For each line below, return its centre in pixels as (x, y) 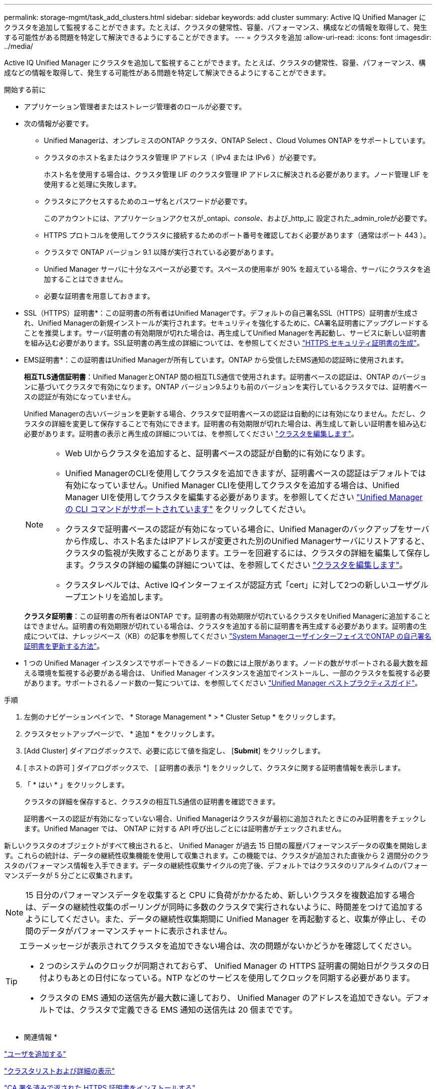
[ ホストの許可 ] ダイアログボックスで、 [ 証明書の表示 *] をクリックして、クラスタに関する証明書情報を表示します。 (215, 768)
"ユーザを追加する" (35, 1054)
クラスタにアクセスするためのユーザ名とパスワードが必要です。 (148, 201)
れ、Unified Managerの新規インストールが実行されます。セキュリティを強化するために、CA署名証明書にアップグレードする (226, 323)
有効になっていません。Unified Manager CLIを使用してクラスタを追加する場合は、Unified (232, 485)
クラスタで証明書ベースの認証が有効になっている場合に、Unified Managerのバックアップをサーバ (247, 529)
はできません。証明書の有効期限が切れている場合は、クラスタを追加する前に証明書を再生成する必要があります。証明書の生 (225, 626)
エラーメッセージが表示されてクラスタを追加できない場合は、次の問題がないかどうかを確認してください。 (218, 946)
